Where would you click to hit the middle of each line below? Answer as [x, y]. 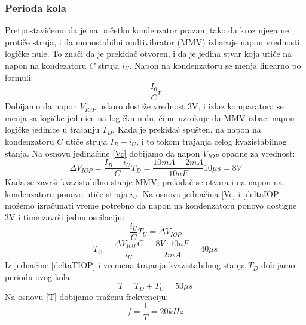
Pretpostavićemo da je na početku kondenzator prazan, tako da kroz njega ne [147, 30]
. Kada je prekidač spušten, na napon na [187, 129]
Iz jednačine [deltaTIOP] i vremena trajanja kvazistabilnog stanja [125, 265]
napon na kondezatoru [46, 65]
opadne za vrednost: [258, 153]
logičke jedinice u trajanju [52, 129]
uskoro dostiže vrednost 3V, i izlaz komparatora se [191, 106]
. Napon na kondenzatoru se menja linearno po [215, 65]
